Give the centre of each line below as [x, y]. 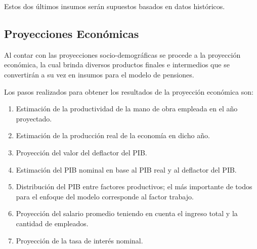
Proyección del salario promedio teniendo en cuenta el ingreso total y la [127, 213]
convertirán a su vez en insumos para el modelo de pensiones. [99, 74]
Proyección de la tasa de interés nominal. [79, 240]
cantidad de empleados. [52, 223]
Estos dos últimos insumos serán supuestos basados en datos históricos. [115, 6]
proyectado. [34, 118]
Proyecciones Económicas [72, 33]
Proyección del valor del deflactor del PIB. [81, 152]
